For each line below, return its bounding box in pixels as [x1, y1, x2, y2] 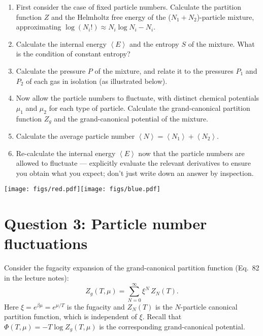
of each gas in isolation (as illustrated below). [26, 75, 168, 86]
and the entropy [129, 38, 179, 49]
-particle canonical [180, 301, 238, 312]
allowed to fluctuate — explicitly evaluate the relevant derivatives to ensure [16, 158, 251, 168]
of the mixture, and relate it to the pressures [94, 65, 234, 76]
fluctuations [4, 233, 88, 254]
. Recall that [142, 311, 182, 322]
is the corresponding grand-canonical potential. [99, 321, 245, 331]
